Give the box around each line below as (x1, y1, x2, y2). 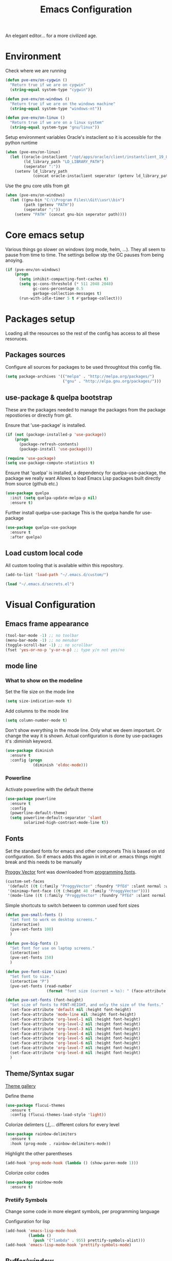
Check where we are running (5, 68, 67, 74)
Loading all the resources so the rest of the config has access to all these (5, 330, 160, 336)
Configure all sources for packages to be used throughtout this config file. (5, 364, 162, 370)
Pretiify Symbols (5, 1197, 48, 1204)
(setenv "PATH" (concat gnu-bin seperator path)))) (14, 212, 127, 217)
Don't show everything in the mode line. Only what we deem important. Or (5, 727, 162, 733)
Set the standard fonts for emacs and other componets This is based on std (5, 848, 165, 854)
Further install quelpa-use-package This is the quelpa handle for (5, 509, 142, 515)
